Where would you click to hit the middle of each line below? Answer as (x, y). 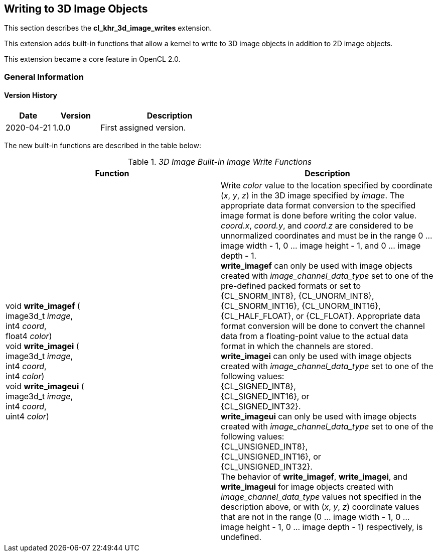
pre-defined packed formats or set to (291, 286)
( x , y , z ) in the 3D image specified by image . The (313, 196)
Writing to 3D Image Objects (76, 9)
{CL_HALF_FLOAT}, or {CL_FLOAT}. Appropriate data (321, 316)
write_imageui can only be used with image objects (319, 417)
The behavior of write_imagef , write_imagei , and (314, 477)
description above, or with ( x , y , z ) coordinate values (320, 507)
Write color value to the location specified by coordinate (327, 186)
